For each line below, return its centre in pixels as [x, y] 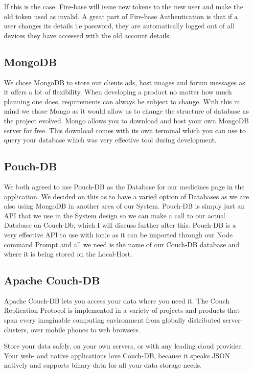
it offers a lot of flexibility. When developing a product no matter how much [118, 92]
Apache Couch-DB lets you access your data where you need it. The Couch [117, 300]
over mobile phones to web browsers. [85, 329]
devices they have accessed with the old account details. [88, 35]
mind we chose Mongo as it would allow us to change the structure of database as [126, 111]
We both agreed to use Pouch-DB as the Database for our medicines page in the [124, 186]
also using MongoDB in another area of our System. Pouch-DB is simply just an [124, 206]
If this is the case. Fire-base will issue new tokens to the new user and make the [124, 6]
